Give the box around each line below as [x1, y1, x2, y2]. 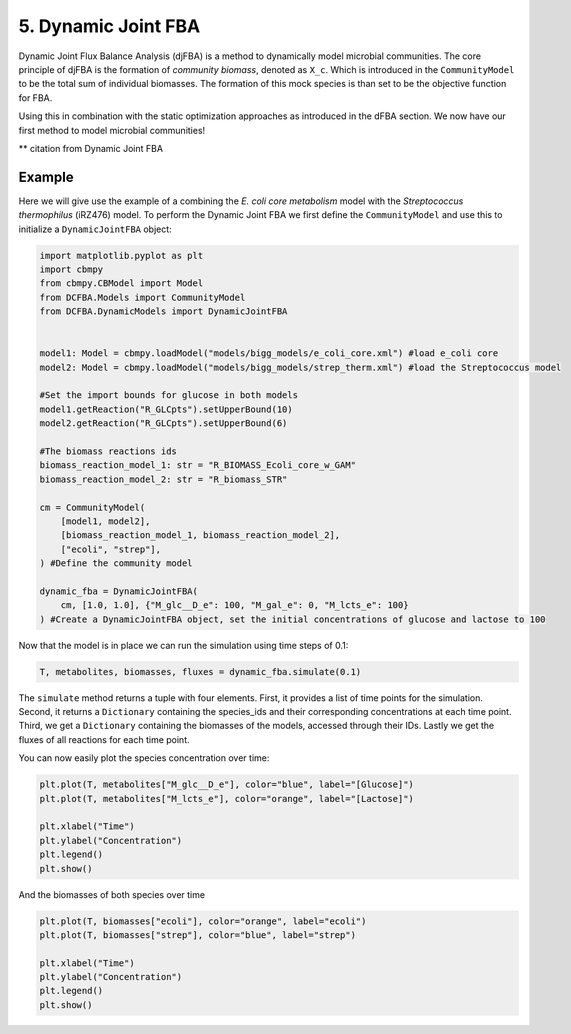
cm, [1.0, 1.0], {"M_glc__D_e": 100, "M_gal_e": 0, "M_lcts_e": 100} [60, 600, 409, 611]
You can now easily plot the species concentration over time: [18, 752, 270, 764]
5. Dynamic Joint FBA [18, 15, 201, 37]
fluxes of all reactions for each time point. [18, 733, 190, 745]
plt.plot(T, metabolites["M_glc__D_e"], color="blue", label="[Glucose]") [39, 779, 415, 790]
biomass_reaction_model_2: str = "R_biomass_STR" [39, 473, 288, 485]
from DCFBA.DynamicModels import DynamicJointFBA [39, 306, 288, 317]
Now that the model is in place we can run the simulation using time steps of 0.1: [18, 639, 349, 651]
